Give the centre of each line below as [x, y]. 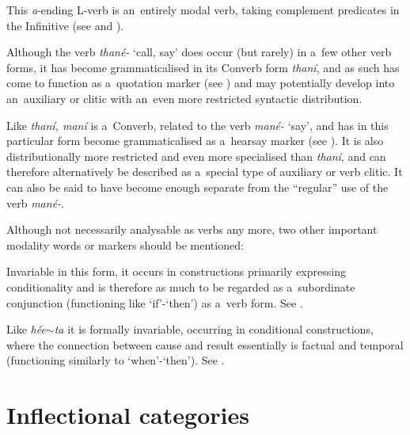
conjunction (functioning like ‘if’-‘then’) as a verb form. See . [155, 302]
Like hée [26, 329]
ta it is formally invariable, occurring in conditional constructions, [214, 329]
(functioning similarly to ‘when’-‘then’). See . [116, 360]
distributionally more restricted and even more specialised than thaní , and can [196, 156]
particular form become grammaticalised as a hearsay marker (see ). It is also [195, 141]
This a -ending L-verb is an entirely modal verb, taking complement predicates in [203, 10]
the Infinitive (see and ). [65, 25]
